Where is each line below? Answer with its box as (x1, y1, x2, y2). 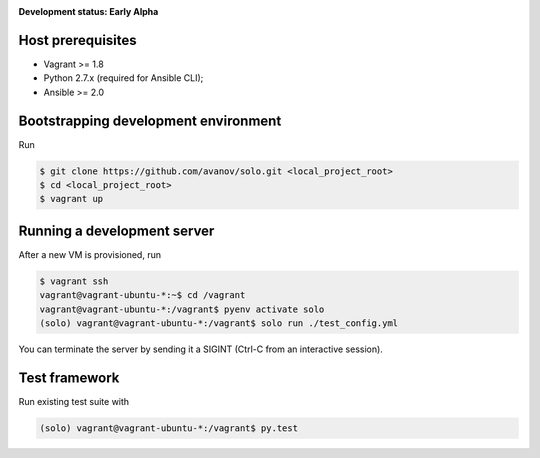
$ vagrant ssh (39, 275, 109, 287)
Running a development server (18, 222, 215, 239)
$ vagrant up (39, 193, 104, 205)
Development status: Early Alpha (18, 6, 159, 17)
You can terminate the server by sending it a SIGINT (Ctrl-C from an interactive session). (18, 343, 384, 355)
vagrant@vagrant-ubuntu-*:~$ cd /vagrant (39, 290, 246, 301)
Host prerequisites (18, 31, 137, 49)
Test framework (18, 369, 120, 386)
